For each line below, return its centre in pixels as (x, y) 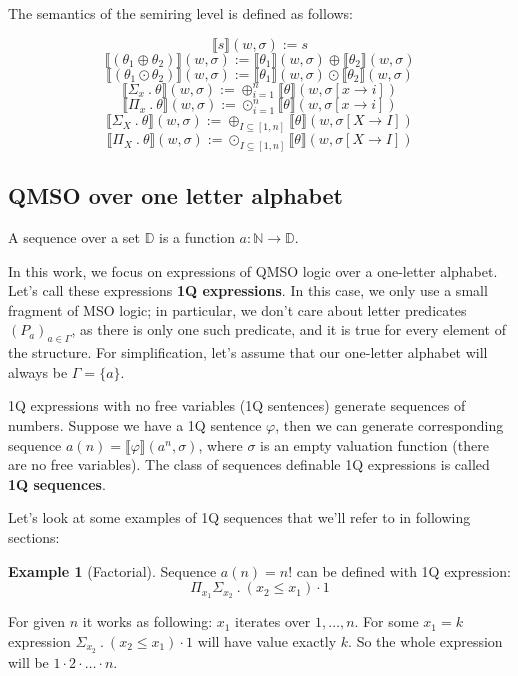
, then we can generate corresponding (389, 425)
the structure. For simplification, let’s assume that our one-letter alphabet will (248, 352)
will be (28, 661)
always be (38, 371)
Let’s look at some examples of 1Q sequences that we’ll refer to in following (239, 517)
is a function (197, 237)
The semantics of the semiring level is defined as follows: (181, 13)
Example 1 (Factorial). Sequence (112, 570)
